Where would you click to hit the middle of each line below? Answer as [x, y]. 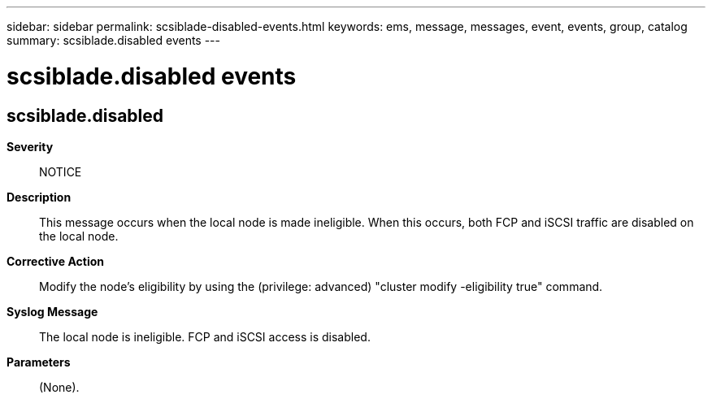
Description [39, 197]
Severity [30, 146]
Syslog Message [52, 311]
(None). [59, 387]
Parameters [39, 362]
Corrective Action [55, 261]
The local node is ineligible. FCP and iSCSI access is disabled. [205, 336]
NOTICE [61, 171]
